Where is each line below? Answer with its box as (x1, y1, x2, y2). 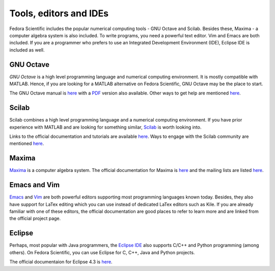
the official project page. (9, 215, 61, 221)
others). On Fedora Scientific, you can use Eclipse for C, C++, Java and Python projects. (9, 249, 195, 255)
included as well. (9, 46, 45, 53)
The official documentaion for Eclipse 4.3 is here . (9, 259, 113, 265)
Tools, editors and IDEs (9, 8, 109, 19)
